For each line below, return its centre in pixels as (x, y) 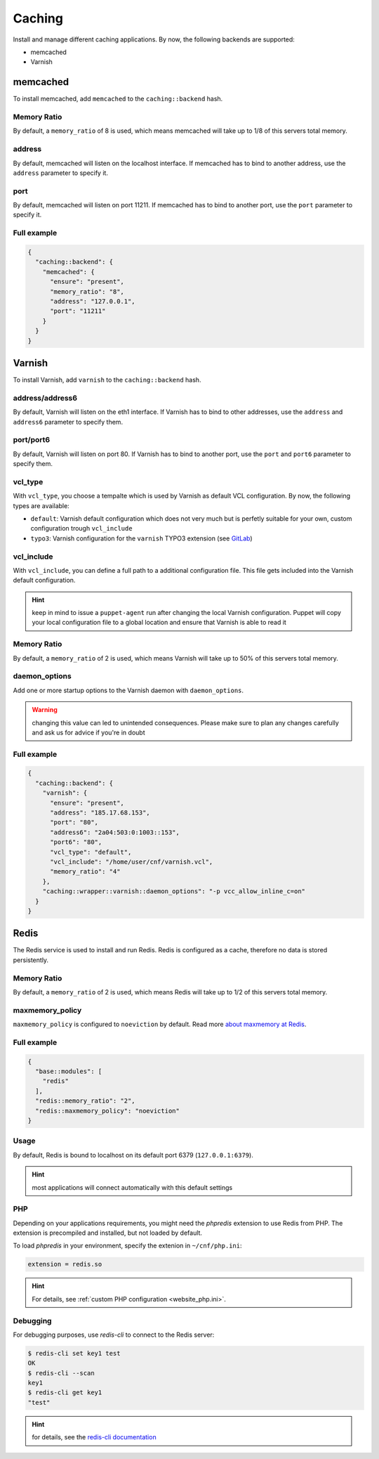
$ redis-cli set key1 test (74, 1353)
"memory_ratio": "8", (87, 291)
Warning (45, 710)
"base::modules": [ (69, 1071)
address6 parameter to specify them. (68, 422)
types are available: (41, 505)
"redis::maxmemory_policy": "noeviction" (108, 1111)
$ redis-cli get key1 (65, 1393)
